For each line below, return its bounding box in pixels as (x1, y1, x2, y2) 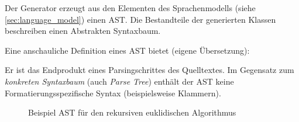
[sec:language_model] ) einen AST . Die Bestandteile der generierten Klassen (5, 13, 276, 25)
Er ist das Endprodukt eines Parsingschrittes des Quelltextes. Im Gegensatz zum (5, 64, 294, 76)
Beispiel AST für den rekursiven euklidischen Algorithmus (28, 106, 236, 118)
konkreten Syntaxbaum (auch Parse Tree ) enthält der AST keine (5, 75, 234, 87)
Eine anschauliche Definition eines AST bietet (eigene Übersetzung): (5, 44, 250, 56)
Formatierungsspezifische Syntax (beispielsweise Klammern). (5, 86, 221, 99)
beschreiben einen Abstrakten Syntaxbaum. (5, 25, 161, 37)
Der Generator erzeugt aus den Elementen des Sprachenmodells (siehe (5, 2, 256, 13)
